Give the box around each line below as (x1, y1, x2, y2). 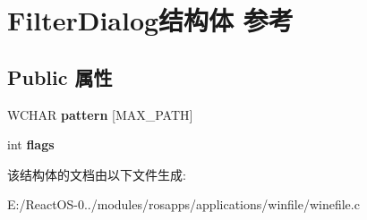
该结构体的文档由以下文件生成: (7, 165, 186, 183)
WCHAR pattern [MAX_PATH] (7, 105, 193, 123)
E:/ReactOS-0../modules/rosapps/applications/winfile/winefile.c (7, 195, 360, 214)
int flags (7, 135, 55, 154)
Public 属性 (7, 63, 113, 90)
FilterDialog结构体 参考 (7, 2, 294, 38)
